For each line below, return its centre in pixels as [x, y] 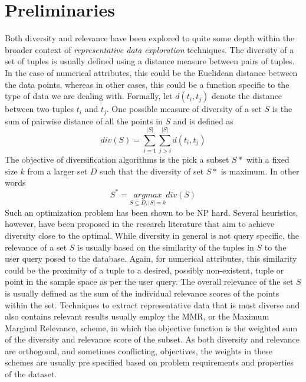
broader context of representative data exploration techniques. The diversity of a [149, 49]
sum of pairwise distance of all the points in [84, 121]
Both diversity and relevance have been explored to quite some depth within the [150, 38]
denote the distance [247, 96]
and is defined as [203, 121]
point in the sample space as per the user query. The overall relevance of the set [149, 281]
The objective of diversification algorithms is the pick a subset [117, 159]
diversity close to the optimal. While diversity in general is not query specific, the [152, 235]
